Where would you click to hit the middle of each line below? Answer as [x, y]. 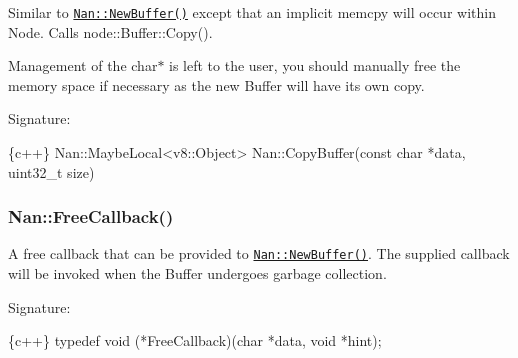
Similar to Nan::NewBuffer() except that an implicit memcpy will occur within [252, 12]
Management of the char [83, 65]
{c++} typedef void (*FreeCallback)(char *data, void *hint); [195, 340]
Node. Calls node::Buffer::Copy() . [110, 31]
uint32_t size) [51, 171]
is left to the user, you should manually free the [315, 65]
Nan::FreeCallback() [91, 216]
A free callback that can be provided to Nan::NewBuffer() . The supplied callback [259, 253]
